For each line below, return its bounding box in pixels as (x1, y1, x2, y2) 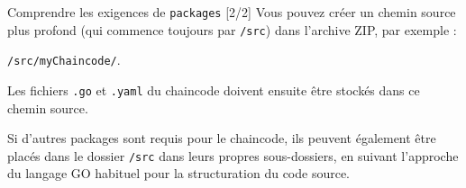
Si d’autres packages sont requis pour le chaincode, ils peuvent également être (7, 129, 436, 148)
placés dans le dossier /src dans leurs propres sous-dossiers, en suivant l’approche (7, 146, 459, 165)
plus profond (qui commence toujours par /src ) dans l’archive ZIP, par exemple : (7, 20, 457, 39)
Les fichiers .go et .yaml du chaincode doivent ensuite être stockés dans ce (7, 80, 420, 99)
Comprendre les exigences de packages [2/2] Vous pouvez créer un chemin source (7, 3, 456, 21)
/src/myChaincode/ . (7, 50, 121, 69)
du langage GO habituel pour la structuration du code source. (7, 164, 351, 183)
